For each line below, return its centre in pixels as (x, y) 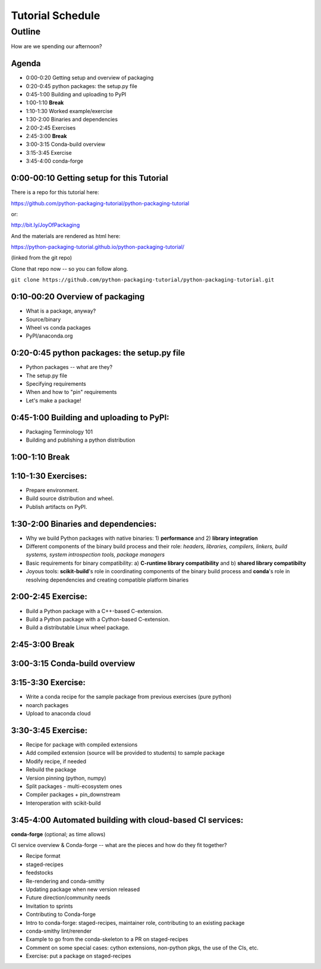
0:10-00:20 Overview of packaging (78, 297)
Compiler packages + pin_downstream (73, 795)
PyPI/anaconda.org (49, 336)
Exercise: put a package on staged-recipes (78, 956)
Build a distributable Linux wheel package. (78, 627)
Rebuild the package (51, 770)
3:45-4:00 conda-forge (54, 161)
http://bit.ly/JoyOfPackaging (45, 225)
